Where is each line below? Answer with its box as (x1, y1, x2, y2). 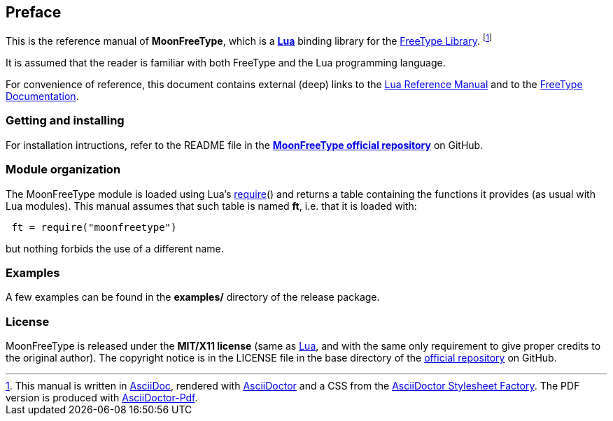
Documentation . (6, 90, 79, 103)
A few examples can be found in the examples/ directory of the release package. (6, 291, 380, 304)
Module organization (6, 162, 121, 177)
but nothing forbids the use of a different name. (6, 242, 224, 255)
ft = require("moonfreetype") (11, 221, 177, 233)
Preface (6, 3, 62, 21)
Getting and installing (6, 113, 125, 128)
